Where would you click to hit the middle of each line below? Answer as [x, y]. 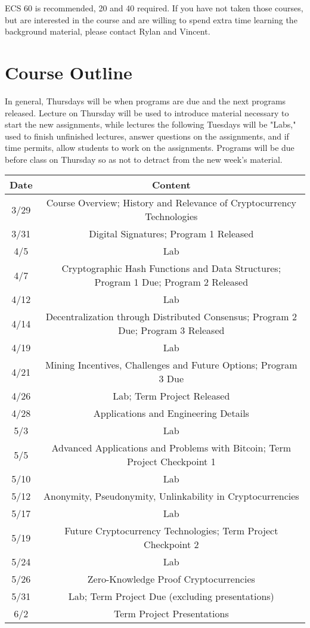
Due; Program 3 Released [171, 330]
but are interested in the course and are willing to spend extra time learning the [151, 19]
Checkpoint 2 [171, 545]
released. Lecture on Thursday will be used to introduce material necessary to [147, 112]
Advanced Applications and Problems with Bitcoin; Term [171, 448]
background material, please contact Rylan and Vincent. [108, 31]
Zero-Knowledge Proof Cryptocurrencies [171, 579]
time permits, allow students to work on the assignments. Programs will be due [150, 148]
